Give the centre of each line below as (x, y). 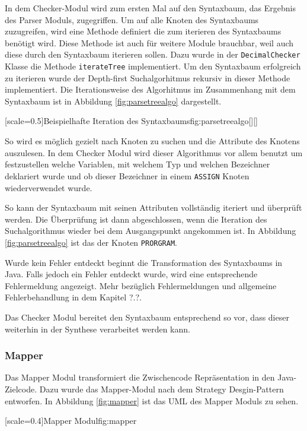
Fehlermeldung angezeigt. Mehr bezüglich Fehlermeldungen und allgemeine (141, 285)
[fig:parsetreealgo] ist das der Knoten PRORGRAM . (91, 242)
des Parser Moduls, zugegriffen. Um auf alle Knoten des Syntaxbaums (132, 19)
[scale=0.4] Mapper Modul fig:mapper (71, 421)
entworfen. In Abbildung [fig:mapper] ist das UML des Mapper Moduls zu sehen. (152, 400)
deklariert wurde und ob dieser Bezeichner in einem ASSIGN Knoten (127, 175)
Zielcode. (21, 389)
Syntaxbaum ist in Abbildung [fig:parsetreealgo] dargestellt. (113, 101)
